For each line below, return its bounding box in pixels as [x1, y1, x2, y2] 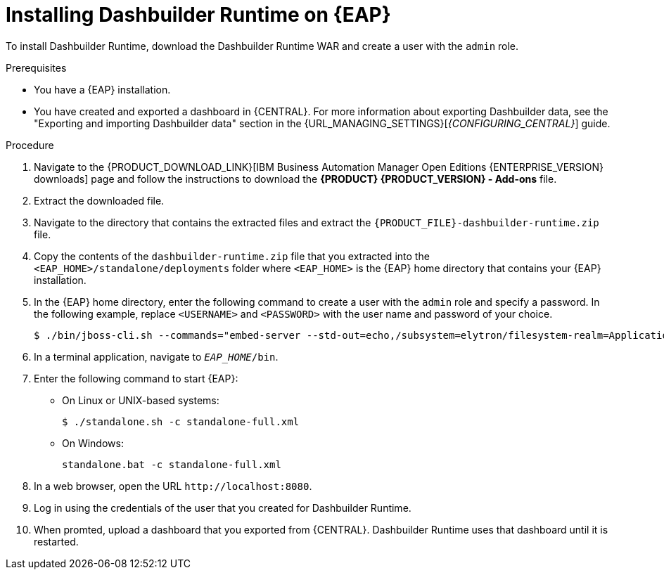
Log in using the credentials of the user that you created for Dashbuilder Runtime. [34, 501, 411, 514]
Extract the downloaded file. [34, 194, 165, 207]
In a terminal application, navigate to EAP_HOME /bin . [34, 350, 279, 363]
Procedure [6, 138, 54, 151]
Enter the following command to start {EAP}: [34, 372, 238, 385]
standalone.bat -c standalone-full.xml [62, 458, 281, 470]
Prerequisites [6, 61, 67, 74]
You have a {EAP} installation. [34, 83, 171, 96]
